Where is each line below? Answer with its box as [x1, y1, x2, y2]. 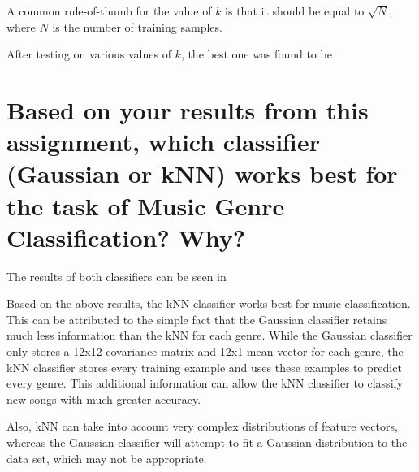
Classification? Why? [6, 220, 245, 253]
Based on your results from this [6, 93, 369, 126]
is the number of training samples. [52, 18, 222, 35]
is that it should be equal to [225, 2, 365, 19]
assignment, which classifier [6, 125, 321, 158]
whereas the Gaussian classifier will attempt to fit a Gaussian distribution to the [6, 434, 408, 450]
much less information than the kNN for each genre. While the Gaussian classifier [6, 327, 413, 344]
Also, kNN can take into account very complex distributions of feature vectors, [6, 418, 398, 435]
